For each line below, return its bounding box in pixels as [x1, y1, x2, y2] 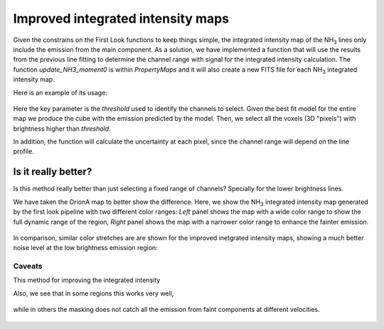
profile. [13, 147, 35, 156]
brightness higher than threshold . [13, 124, 111, 133]
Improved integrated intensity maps [13, 11, 230, 26]
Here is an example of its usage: [13, 88, 108, 97]
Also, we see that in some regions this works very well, [13, 288, 174, 298]
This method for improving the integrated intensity [13, 276, 161, 284]
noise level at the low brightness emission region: [13, 244, 158, 252]
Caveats [13, 261, 43, 271]
